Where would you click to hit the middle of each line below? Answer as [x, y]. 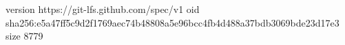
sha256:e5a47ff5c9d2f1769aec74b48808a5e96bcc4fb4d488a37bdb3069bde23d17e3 [172, 22]
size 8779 [24, 36]
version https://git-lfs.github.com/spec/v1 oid [103, 9]
